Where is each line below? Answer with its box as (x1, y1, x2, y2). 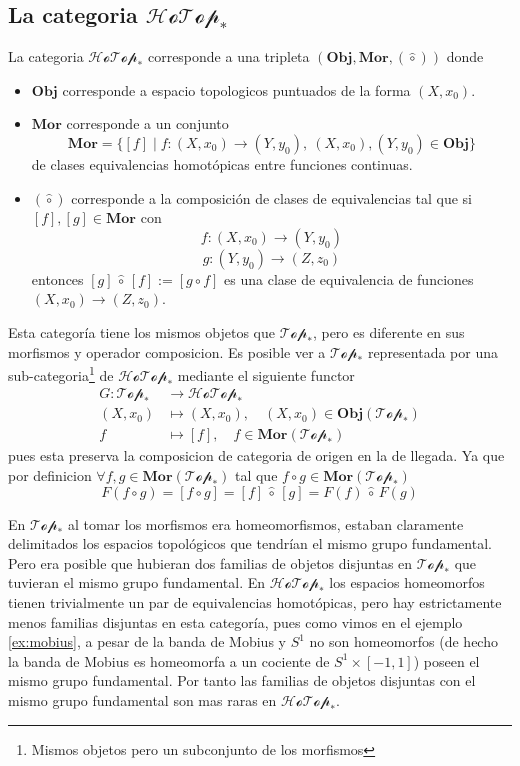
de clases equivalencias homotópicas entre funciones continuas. (31, 153, 413, 174)
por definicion (8, 465, 92, 486)
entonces (31, 268, 84, 289)
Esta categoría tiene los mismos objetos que (8, 321, 275, 342)
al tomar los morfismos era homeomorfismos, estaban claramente (67, 513, 464, 534)
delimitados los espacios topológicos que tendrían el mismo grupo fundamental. (8, 533, 492, 554)
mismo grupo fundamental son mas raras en (8, 690, 277, 711)
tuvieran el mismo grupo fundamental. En (8, 572, 266, 593)
